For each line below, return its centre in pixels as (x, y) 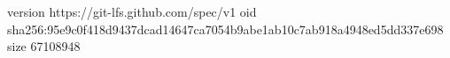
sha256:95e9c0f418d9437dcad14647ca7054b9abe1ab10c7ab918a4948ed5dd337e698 (225, 29)
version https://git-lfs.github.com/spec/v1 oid (132, 11)
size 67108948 (44, 46)
